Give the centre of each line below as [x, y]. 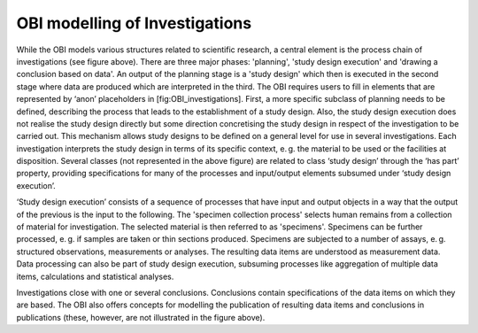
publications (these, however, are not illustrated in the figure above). [141, 317]
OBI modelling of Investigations [134, 23]
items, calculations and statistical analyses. [95, 276]
